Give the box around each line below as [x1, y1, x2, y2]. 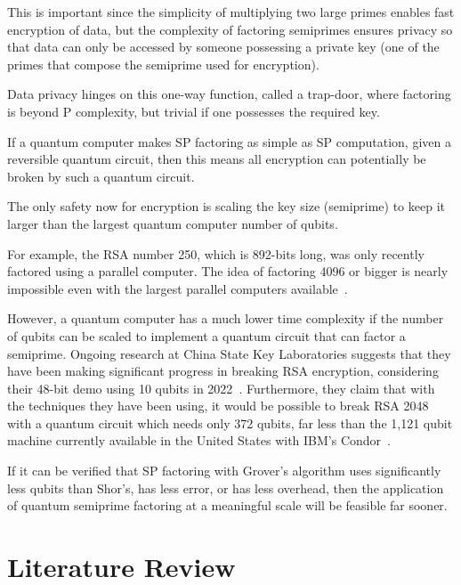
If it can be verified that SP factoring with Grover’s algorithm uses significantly [7, 461, 441, 480]
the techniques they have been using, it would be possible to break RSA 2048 [7, 396, 429, 415]
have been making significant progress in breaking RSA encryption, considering [7, 362, 439, 380]
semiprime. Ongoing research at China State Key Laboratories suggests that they [7, 344, 451, 362]
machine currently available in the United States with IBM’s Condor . [7, 431, 391, 450]
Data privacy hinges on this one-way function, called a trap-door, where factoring [7, 85, 451, 103]
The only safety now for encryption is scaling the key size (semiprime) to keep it [7, 197, 446, 215]
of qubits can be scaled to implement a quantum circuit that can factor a [7, 326, 406, 345]
